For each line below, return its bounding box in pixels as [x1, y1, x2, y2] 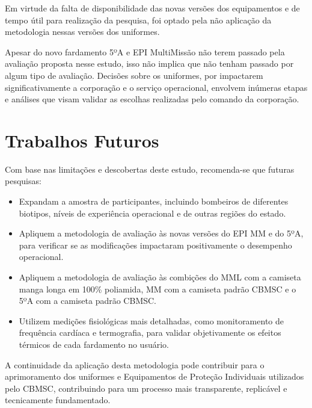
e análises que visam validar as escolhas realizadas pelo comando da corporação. [5, 93, 299, 105]
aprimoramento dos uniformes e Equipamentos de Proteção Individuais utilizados [5, 370, 304, 383]
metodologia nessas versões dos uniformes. [5, 25, 160, 38]
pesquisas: [5, 175, 41, 187]
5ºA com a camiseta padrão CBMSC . [19, 294, 157, 307]
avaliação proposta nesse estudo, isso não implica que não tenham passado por [5, 57, 294, 70]
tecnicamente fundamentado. [5, 394, 111, 406]
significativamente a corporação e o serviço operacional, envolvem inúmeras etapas [5, 81, 308, 93]
